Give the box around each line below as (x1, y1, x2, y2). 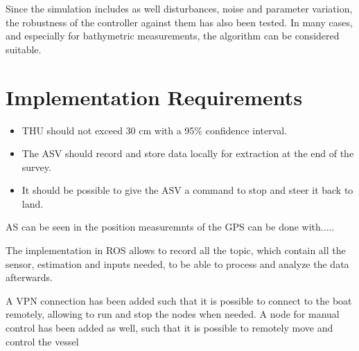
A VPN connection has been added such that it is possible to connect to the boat (6, 293, 352, 307)
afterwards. (6, 270, 53, 285)
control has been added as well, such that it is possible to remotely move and (6, 321, 333, 335)
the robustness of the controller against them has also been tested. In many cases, (6, 15, 353, 29)
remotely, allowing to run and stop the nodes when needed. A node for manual (6, 307, 340, 321)
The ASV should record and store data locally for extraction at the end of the (21, 146, 354, 161)
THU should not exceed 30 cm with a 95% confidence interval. (21, 123, 288, 137)
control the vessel (6, 334, 79, 348)
